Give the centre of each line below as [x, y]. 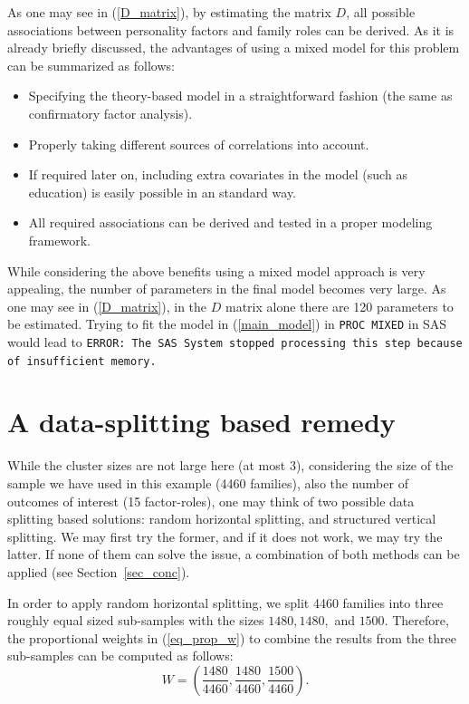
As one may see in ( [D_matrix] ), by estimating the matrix [169, 12]
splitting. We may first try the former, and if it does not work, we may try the [225, 536]
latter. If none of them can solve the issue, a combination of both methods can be [234, 554]
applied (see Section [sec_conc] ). [99, 571]
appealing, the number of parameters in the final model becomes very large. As [227, 289]
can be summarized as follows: [91, 65]
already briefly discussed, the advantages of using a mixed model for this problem [234, 48]
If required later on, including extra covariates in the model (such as [218, 174]
